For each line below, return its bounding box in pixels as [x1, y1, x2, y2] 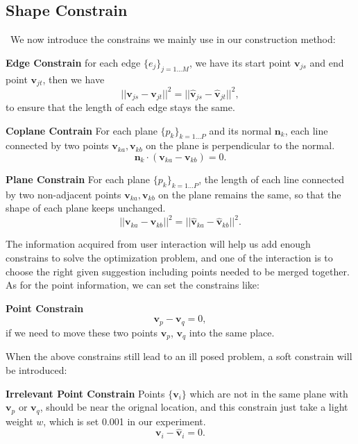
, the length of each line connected [198, 171, 345, 186]
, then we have [42, 71, 105, 86]
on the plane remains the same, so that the [158, 187, 341, 201]
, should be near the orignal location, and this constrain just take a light [40, 400, 348, 414]
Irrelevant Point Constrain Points [6, 386, 165, 400]
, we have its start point [189, 55, 291, 69]
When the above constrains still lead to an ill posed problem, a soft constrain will [6, 349, 352, 364]
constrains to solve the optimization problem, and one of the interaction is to [6, 250, 333, 265]
